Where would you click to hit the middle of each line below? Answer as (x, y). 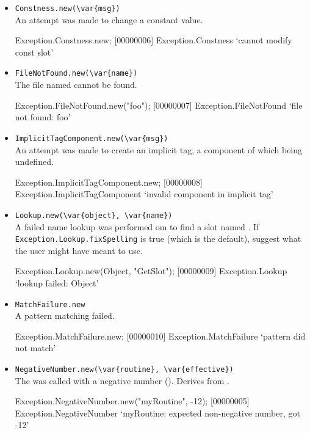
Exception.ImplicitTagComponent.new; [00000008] (109, 182)
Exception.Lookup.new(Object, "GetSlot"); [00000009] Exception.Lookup (151, 271)
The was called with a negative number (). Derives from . (122, 380)
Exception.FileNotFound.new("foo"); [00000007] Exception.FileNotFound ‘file (159, 105)
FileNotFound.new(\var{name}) (76, 74)
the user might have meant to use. (79, 250)
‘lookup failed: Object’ (57, 283)
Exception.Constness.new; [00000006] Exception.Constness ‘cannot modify (153, 40)
